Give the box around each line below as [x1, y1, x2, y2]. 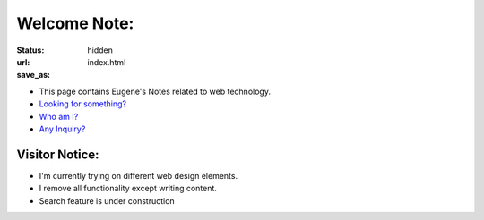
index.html [87, 56, 126, 67]
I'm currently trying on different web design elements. [39, 170, 238, 181]
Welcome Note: [16, 13, 134, 33]
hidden [87, 45, 114, 55]
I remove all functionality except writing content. [39, 183, 217, 194]
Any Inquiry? [39, 123, 86, 134]
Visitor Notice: [16, 147, 99, 162]
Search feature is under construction [39, 195, 175, 206]
